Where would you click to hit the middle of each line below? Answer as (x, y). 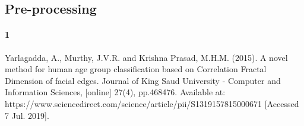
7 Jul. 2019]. (27, 115)
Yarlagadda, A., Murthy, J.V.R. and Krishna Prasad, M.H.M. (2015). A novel (146, 57)
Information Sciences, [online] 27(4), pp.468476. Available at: (115, 92)
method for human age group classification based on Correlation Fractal (136, 69)
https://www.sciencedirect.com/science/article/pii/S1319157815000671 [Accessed (152, 103)
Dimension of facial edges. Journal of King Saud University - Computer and (143, 80)
